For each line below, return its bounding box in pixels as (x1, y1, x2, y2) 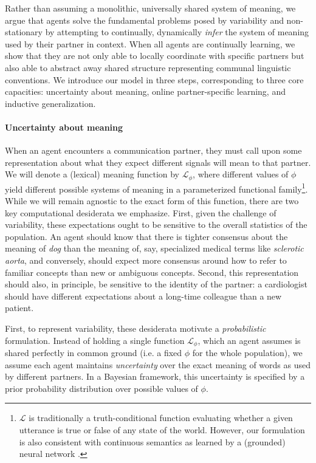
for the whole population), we (192, 346, 303, 359)
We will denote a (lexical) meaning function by (5, 168, 180, 180)
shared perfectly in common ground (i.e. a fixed (5, 346, 182, 359)
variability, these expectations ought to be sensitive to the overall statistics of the (5, 218, 307, 231)
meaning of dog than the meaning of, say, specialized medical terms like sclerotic (5, 242, 304, 255)
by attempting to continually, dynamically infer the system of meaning (45, 26, 309, 38)
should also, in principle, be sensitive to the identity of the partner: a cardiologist (5, 278, 307, 290)
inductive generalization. (5, 97, 96, 109)
